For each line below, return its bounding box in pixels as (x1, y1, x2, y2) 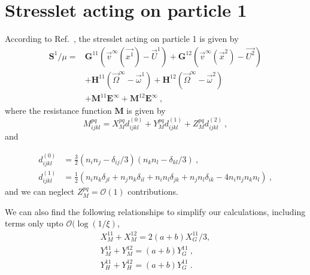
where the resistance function (5, 104, 112, 117)
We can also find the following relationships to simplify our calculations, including (5, 205, 306, 217)
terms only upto (5, 217, 63, 229)
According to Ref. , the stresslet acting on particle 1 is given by (5, 32, 239, 45)
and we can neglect (5, 185, 75, 198)
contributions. (127, 185, 178, 198)
